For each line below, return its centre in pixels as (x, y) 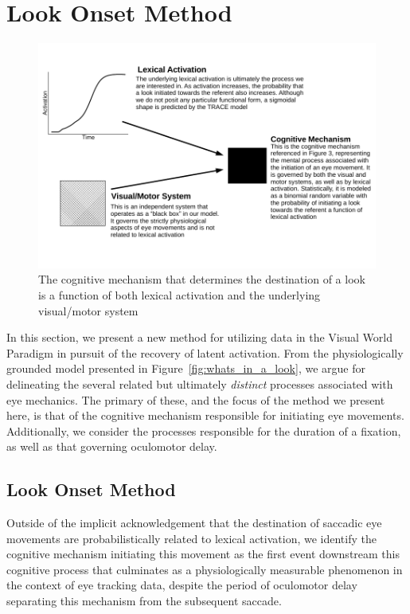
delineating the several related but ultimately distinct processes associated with (200, 383)
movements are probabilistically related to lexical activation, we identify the (191, 538)
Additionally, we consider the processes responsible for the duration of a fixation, (204, 430)
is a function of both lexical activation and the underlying (180, 294)
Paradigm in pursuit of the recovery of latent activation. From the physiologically (205, 352)
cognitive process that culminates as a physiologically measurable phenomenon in (205, 569)
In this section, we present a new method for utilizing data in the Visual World (199, 337)
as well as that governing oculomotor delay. (112, 446)
